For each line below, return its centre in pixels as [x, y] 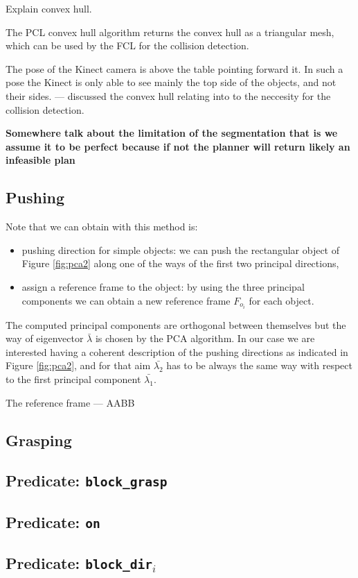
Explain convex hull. [49, 8]
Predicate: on [53, 521]
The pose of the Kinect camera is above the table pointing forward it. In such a [174, 68]
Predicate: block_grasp [87, 481]
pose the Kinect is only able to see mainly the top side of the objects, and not [171, 82]
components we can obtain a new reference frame [126, 300]
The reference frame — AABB [70, 402]
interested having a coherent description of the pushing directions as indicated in [177, 351]
